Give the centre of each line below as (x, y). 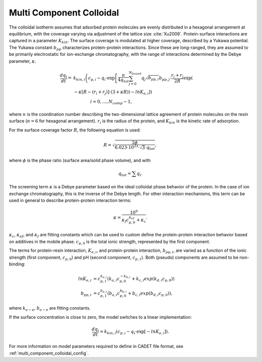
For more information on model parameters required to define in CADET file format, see (96, 346)
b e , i (104, 291)
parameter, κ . (23, 61)
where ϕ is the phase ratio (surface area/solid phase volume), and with (80, 160)
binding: (17, 264)
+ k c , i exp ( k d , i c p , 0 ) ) (153, 279)
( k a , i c (113, 279)
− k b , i (125, 277)
